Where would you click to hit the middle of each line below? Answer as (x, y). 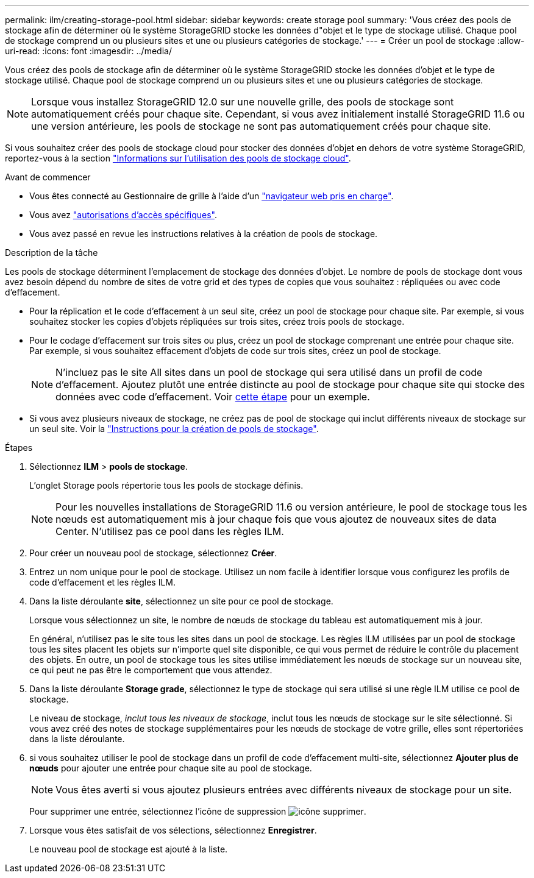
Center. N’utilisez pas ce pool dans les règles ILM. (170, 531)
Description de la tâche (52, 253)
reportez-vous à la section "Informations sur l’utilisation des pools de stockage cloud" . (178, 158)
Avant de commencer (48, 177)
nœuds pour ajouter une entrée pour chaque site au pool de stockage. (171, 768)
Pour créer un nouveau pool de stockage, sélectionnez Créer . (153, 553)
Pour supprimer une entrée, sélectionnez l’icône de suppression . (198, 811)
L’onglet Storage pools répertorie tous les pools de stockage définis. (166, 485)
